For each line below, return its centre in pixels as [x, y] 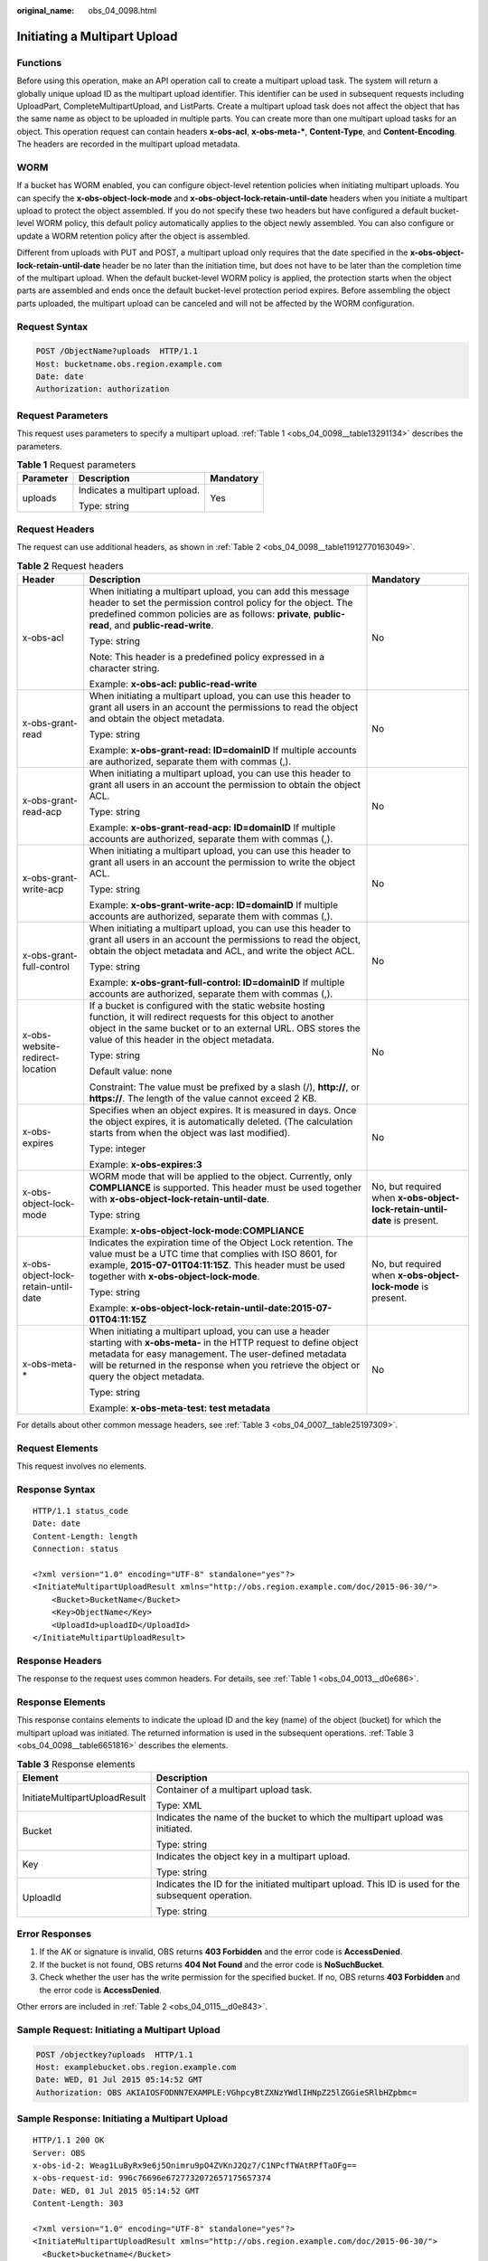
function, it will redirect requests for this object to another [211, 1017]
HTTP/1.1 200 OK [69, 2140]
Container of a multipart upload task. [234, 1789]
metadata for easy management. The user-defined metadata [218, 1354]
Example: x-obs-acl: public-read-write [173, 684]
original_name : [46, 10]
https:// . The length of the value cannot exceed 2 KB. [203, 1098]
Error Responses [54, 1934]
